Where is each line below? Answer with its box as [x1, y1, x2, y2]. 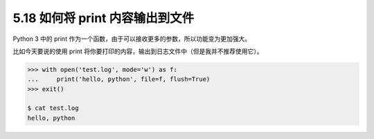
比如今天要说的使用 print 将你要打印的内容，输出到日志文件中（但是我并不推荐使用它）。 [12, 47, 263, 55]
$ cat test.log [27, 104, 79, 112]
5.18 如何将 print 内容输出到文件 [12, 10, 195, 26]
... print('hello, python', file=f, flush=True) [27, 75, 211, 83]
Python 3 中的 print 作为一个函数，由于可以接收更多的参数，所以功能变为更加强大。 [12, 35, 251, 43]
